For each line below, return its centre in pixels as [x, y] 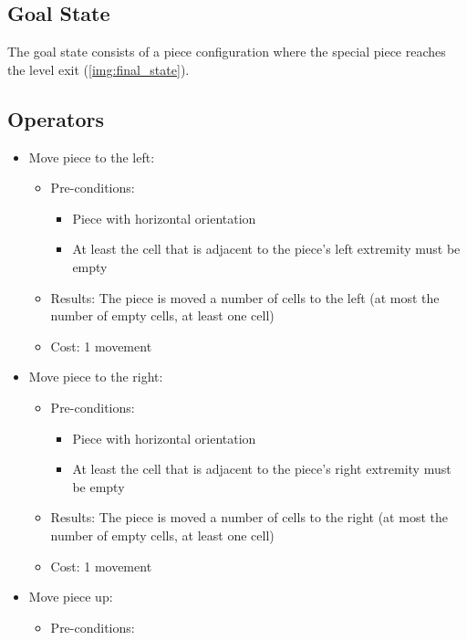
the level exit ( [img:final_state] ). [99, 69]
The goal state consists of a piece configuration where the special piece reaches [227, 52]
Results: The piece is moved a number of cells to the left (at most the [245, 297]
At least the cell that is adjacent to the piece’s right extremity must [262, 469]
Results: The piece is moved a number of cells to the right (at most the [249, 517]
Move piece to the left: [92, 157]
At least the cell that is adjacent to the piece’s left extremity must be [266, 249]
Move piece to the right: [96, 377]
